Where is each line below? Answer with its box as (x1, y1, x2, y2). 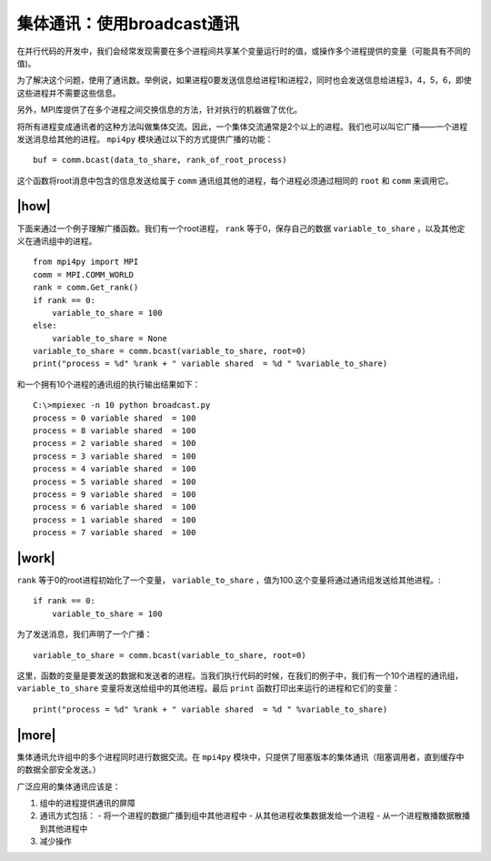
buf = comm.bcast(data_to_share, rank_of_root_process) (33, 155, 287, 166)
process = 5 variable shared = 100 (33, 476, 196, 487)
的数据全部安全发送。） (16, 765, 101, 775)
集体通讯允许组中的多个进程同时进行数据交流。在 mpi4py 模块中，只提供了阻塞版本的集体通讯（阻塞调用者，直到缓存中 (16, 751, 465, 762)
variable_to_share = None (51, 333, 168, 343)
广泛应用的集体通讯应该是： (16, 781, 121, 792)
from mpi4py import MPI (33, 257, 139, 268)
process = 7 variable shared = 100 (33, 528, 196, 538)
